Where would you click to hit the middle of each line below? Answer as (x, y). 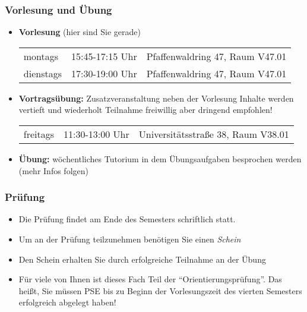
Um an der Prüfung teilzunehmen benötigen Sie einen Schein (130, 239)
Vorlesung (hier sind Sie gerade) (80, 32)
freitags (39, 134)
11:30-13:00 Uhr (96, 134)
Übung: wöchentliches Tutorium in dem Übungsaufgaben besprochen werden (160, 159)
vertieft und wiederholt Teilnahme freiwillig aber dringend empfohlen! (145, 110)
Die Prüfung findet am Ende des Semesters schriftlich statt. (127, 219)
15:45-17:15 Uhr (104, 56)
